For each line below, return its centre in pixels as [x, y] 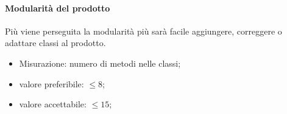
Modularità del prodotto [58, 8]
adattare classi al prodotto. [55, 43]
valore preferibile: [51, 83]
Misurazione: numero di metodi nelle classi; [100, 63]
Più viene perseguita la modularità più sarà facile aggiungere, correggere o [143, 31]
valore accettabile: [53, 104]
